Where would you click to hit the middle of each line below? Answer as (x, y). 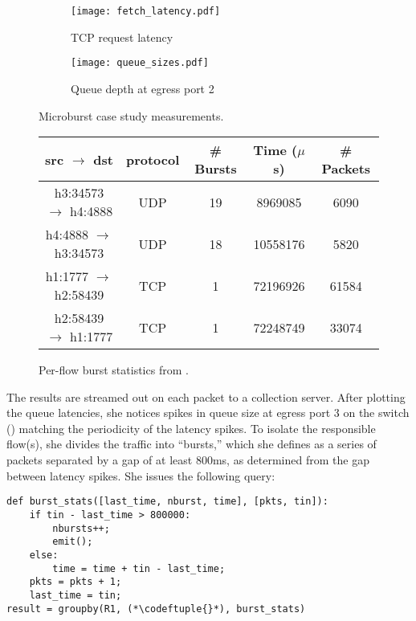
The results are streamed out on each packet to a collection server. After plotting (206, 396)
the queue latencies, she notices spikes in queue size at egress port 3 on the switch (208, 413)
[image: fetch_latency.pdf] (146, 11)
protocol (153, 159)
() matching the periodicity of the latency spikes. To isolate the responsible (191, 428)
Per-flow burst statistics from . (114, 370)
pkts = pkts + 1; (75, 582)
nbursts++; (81, 528)
